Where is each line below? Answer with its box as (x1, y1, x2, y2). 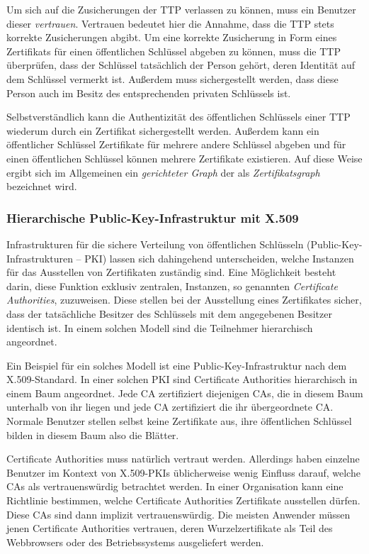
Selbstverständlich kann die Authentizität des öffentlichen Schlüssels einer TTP (6, 109, 351, 124)
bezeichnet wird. (6, 179, 77, 194)
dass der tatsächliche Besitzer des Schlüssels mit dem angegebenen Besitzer (6, 306, 332, 321)
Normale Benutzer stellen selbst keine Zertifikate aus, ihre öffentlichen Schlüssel (6, 414, 352, 428)
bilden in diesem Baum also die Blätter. (6, 427, 179, 442)
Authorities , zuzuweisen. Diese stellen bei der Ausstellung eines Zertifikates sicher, (6, 292, 362, 307)
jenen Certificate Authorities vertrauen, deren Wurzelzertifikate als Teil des (6, 521, 333, 536)
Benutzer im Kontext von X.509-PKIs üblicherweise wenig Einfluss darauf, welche (6, 465, 361, 480)
